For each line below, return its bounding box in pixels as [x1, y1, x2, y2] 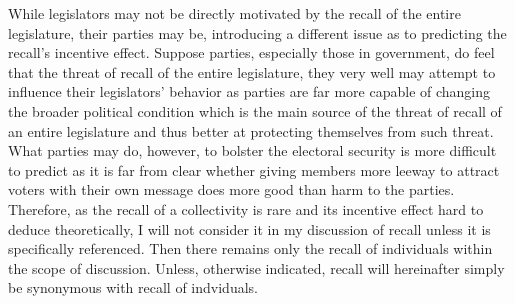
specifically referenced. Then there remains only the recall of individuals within [8, 238, 493, 259]
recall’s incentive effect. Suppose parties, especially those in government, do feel [8, 42, 495, 63]
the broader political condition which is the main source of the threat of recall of [8, 100, 502, 121]
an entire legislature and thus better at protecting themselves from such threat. [8, 120, 494, 141]
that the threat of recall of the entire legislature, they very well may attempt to [8, 61, 496, 82]
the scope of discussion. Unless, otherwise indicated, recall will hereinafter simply [8, 257, 505, 278]
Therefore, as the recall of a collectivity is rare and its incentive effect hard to [8, 198, 484, 219]
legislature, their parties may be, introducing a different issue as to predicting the [8, 22, 507, 43]
